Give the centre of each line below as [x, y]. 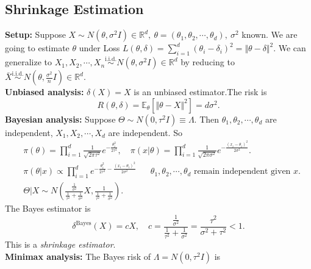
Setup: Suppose [35, 34]
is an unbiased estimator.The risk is [200, 92]
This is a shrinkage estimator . [60, 244]
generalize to [29, 62]
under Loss [99, 48]
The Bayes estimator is [48, 208]
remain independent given [242, 172]
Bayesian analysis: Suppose [60, 119]
